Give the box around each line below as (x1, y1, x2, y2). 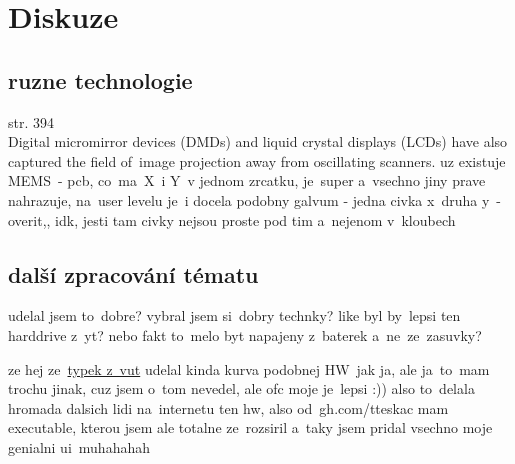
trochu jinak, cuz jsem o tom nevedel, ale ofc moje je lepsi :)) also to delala (8, 378, 475, 399)
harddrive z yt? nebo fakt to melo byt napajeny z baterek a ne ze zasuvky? (8, 324, 482, 345)
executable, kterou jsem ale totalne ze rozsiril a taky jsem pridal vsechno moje (8, 417, 493, 438)
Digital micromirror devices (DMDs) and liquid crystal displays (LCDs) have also (8, 131, 508, 152)
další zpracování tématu (8, 258, 259, 289)
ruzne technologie (8, 64, 193, 95)
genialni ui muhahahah (8, 436, 150, 457)
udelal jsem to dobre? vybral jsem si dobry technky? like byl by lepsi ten (8, 305, 461, 326)
